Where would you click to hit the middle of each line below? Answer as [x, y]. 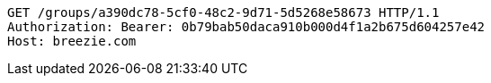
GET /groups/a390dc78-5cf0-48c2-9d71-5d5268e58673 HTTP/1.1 [223, 12]
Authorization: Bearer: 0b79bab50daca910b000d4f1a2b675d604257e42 [246, 27]
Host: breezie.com [72, 41]
